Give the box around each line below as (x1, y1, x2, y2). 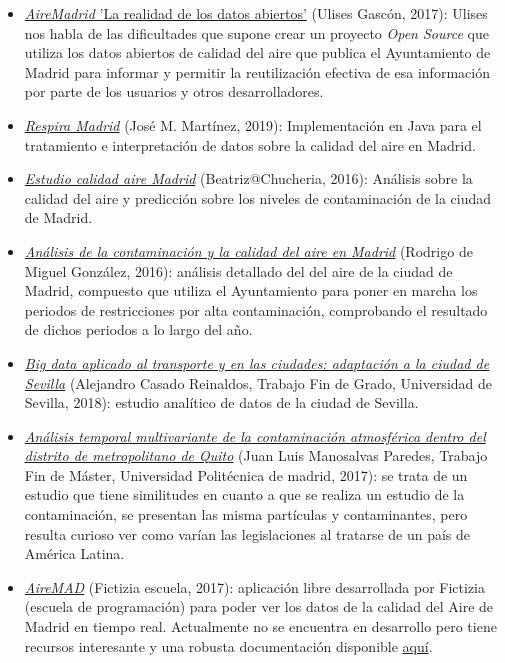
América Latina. (24, 543, 125, 564)
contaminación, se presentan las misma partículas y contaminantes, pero (24, 504, 468, 525)
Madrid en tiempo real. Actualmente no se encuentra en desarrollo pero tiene (24, 616, 497, 637)
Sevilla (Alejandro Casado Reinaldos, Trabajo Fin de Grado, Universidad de (24, 372, 493, 393)
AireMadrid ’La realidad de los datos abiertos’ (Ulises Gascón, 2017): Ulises (24, 3, 488, 23)
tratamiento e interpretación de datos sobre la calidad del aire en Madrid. (24, 134, 476, 155)
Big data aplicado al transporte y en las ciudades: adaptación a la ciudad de (24, 352, 490, 373)
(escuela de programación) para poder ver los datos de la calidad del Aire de (24, 596, 494, 617)
